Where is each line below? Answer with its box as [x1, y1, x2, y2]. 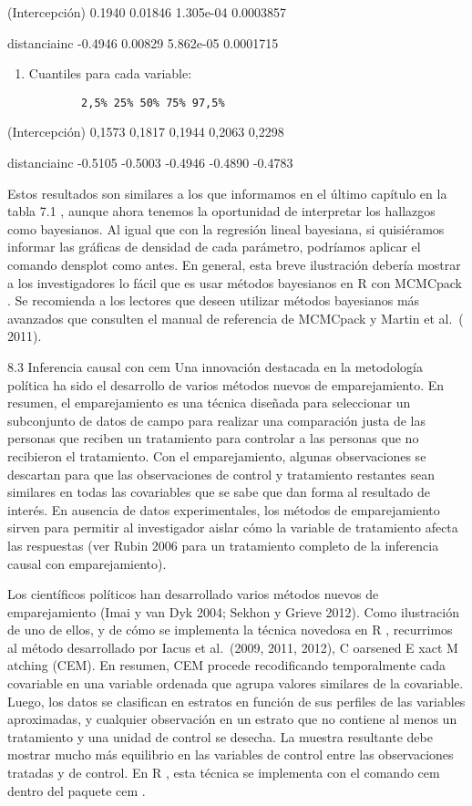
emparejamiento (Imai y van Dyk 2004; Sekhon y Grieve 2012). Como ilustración [7, 602, 459, 621]
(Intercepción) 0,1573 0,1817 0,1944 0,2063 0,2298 [7, 122, 284, 141]
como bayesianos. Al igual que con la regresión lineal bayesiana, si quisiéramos [7, 219, 445, 238]
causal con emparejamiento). [7, 553, 167, 573]
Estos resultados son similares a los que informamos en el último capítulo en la [7, 183, 447, 202]
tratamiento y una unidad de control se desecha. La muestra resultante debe [7, 727, 433, 746]
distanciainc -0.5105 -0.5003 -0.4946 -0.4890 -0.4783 [7, 153, 293, 172]
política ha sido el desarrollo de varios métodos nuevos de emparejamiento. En [7, 375, 445, 394]
